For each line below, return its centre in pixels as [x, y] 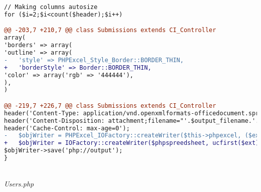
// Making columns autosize [51, 7]
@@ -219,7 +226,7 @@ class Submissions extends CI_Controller [110, 106]
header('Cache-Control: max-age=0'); [67, 128]
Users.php [19, 183]
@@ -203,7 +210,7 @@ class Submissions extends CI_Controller [110, 30]
